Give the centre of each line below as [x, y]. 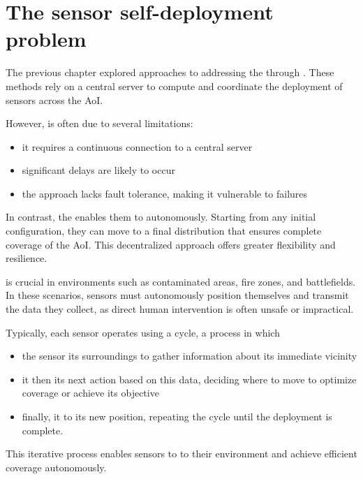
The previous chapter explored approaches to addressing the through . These [170, 72]
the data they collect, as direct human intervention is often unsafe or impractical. [180, 309]
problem [46, 39]
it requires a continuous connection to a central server [137, 146]
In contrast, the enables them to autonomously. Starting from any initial [161, 217]
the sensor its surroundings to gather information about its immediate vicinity [190, 356]
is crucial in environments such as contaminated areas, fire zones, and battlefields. [181, 281]
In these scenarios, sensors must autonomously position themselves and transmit [177, 295]
